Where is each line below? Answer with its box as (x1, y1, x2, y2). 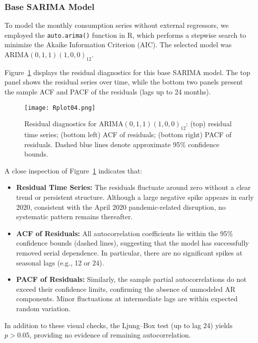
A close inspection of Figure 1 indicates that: (4, 165, 142, 175)
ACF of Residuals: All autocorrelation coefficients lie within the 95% (16, 228, 233, 238)
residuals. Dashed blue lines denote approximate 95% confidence (24, 139, 219, 149)
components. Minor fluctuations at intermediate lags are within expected (16, 293, 238, 304)
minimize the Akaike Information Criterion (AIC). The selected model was (4, 39, 232, 50)
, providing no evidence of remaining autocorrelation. (29, 330, 191, 340)
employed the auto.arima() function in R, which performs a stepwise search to (4, 29, 246, 40)
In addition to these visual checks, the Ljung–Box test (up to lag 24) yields (4, 320, 233, 330)
